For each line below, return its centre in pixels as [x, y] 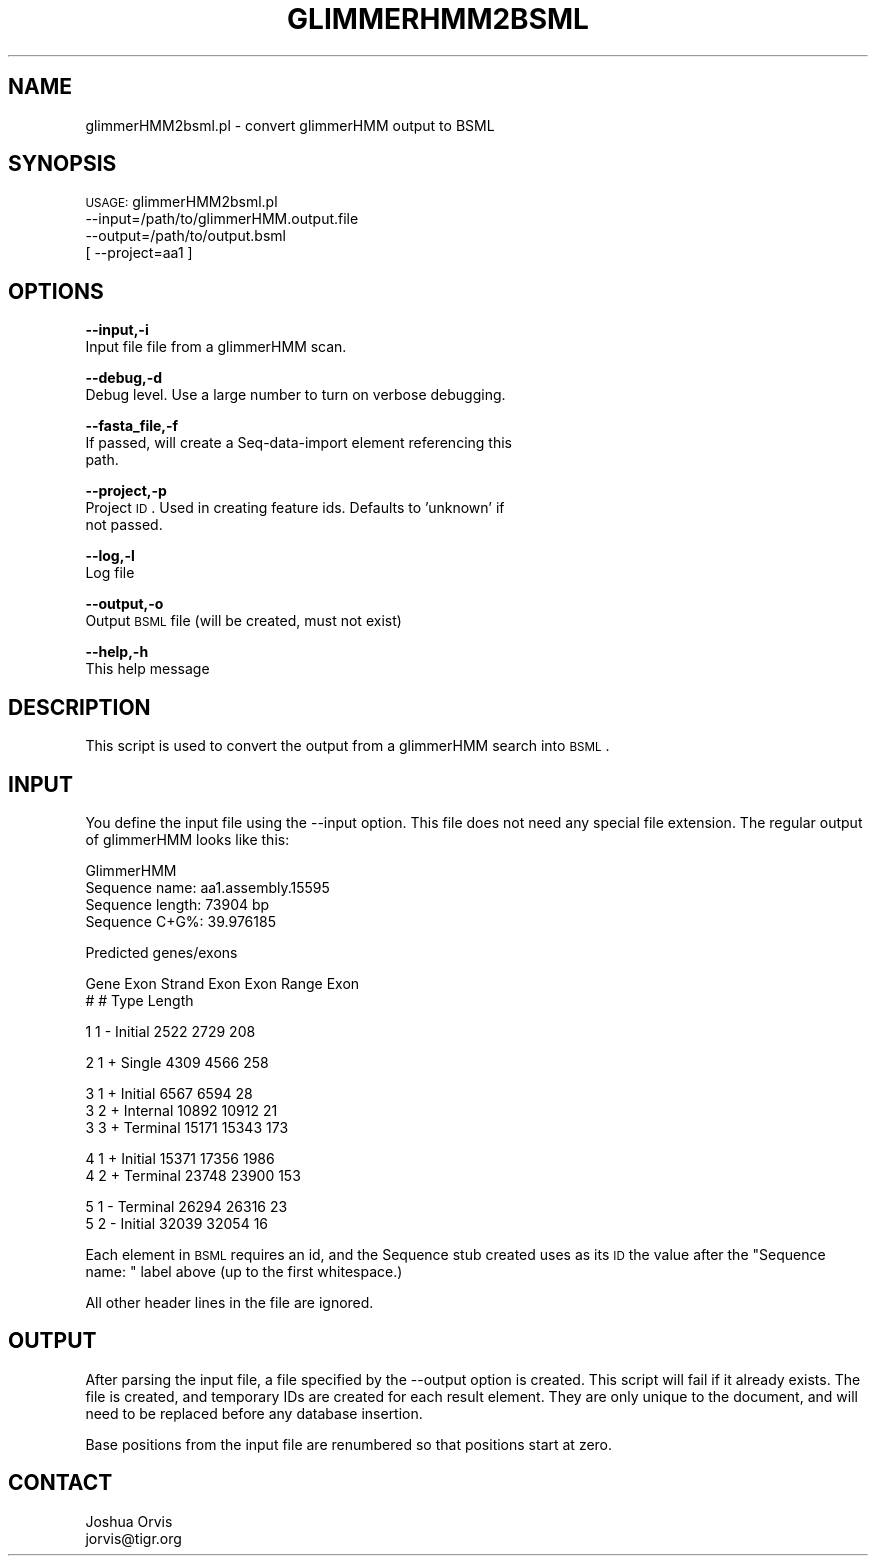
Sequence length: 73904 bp [177, 904]
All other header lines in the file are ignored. [229, 1302]
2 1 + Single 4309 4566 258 [177, 1062]
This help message [147, 669]
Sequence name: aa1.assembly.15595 [207, 887]
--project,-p [126, 491]
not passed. [124, 525]
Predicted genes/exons [161, 952]
